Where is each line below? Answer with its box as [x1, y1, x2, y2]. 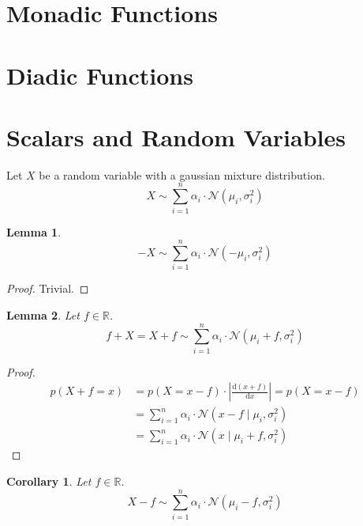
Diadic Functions [6, 59, 193, 91]
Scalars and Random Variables [6, 120, 346, 153]
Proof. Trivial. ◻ [6, 280, 89, 297]
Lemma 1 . [6, 223, 62, 240]
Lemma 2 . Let [6, 306, 80, 323]
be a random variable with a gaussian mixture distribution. [39, 166, 325, 183]
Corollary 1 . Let [6, 472, 92, 489]
